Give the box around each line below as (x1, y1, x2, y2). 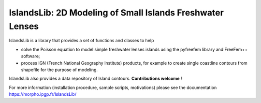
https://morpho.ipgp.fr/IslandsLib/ (9, 91, 77, 97)
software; (21, 53, 41, 59)
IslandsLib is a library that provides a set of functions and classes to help (9, 38, 154, 44)
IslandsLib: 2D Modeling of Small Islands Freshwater (9, 7, 224, 18)
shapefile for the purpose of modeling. (21, 67, 98, 73)
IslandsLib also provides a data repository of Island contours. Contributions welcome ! (9, 75, 182, 82)
